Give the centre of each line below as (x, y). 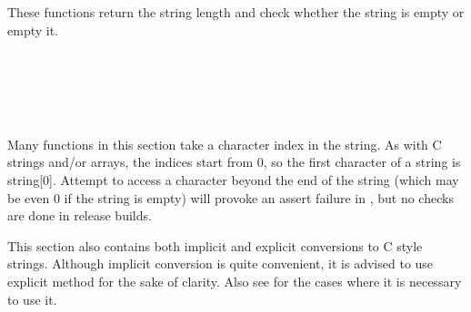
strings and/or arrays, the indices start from (130, 162)
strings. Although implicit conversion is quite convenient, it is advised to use (220, 263)
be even (29, 197)
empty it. (33, 29)
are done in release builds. (80, 215)
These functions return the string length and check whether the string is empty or (236, 12)
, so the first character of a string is (362, 162)
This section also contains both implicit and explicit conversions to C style (215, 245)
